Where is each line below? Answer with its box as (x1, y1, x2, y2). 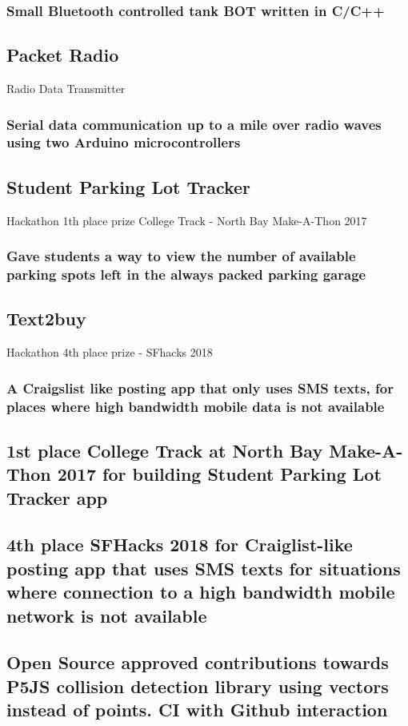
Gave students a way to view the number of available (6, 246, 356, 266)
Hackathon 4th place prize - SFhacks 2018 (6, 344, 213, 361)
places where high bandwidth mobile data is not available (6, 396, 385, 416)
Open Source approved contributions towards (6, 650, 389, 675)
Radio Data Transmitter (6, 80, 126, 97)
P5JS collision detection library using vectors (6, 673, 389, 698)
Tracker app (6, 485, 108, 510)
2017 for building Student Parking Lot (57, 462, 382, 486)
